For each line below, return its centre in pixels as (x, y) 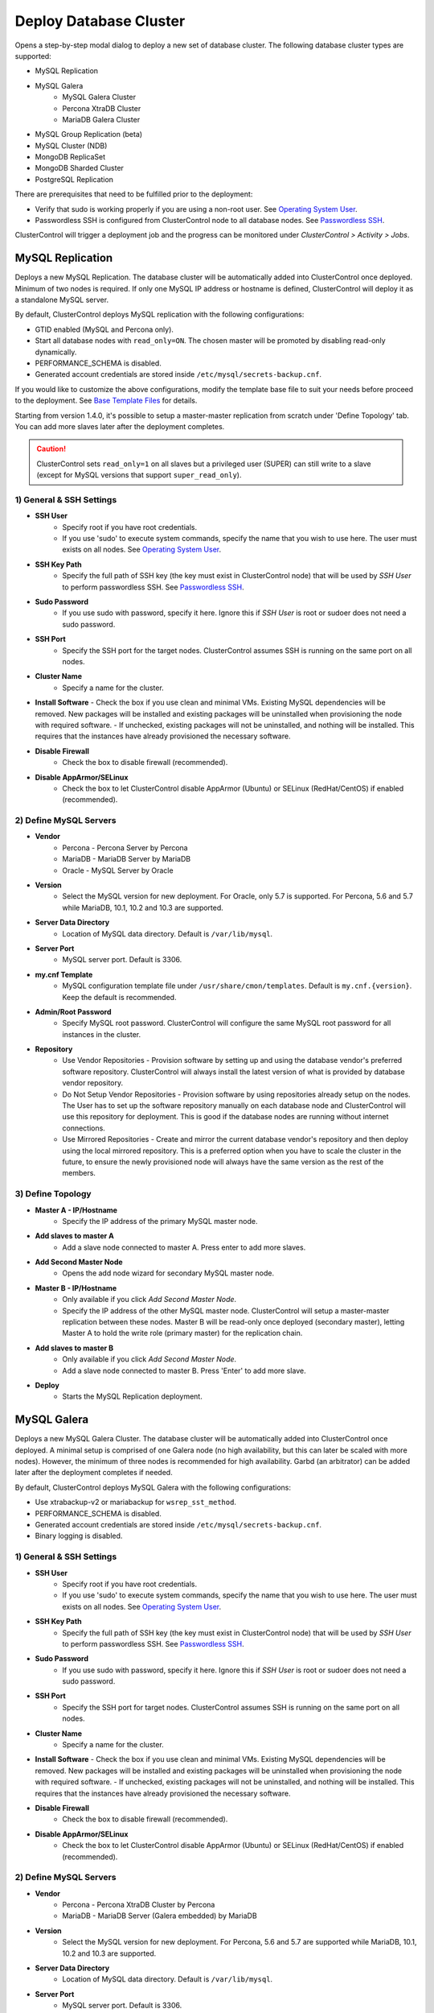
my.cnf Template (64, 974)
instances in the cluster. (101, 1034)
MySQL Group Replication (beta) (89, 134)
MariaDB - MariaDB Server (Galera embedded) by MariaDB (160, 1916)
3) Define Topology (53, 1194)
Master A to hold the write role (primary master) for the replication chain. (182, 1333)
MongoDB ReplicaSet (70, 157)
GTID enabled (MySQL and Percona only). (104, 329)
